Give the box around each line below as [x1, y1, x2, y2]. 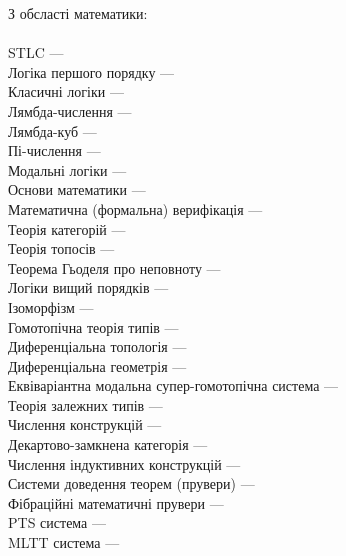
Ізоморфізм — [8, 296, 94, 317]
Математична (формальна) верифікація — [8, 198, 263, 219]
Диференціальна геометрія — [8, 355, 187, 376]
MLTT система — [8, 532, 120, 553]
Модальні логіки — [8, 159, 127, 180]
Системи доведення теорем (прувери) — [8, 473, 255, 494]
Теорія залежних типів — [8, 394, 163, 415]
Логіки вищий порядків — [8, 277, 169, 298]
